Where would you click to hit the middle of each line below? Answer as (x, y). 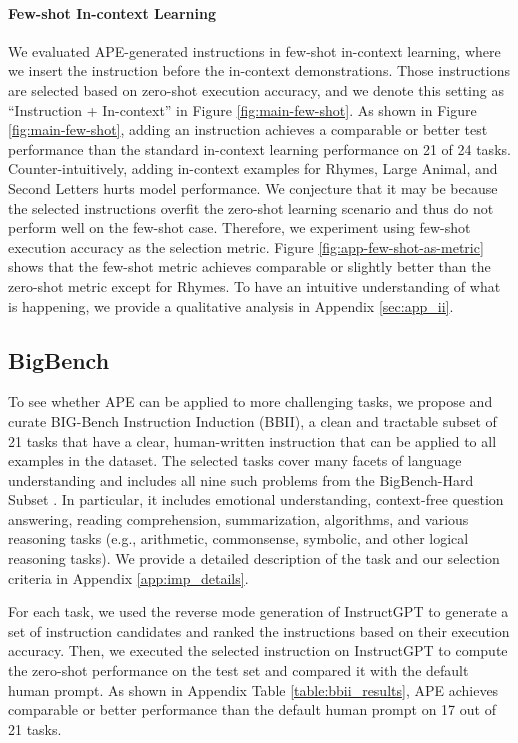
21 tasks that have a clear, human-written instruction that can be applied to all (252, 440)
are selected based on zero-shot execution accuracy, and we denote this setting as (256, 89)
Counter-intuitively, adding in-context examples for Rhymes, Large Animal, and (253, 168)
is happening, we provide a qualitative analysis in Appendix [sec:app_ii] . (231, 305)
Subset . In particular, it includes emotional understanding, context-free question (256, 499)
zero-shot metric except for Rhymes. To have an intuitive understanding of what (254, 285)
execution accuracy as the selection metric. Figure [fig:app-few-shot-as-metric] (246, 246)
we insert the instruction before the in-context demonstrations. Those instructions (259, 70)
